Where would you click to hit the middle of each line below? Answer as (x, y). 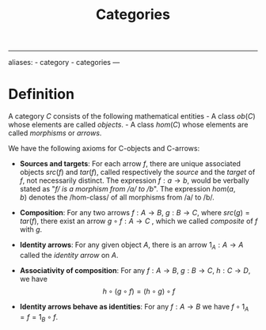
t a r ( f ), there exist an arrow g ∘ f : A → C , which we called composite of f (139, 221)
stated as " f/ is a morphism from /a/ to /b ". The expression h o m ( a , (127, 189)
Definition (42, 95)
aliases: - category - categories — (64, 63)
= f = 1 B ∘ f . (38, 318)
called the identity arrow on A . (69, 255)
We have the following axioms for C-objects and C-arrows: (104, 149)
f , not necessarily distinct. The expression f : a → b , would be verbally (134, 180)
